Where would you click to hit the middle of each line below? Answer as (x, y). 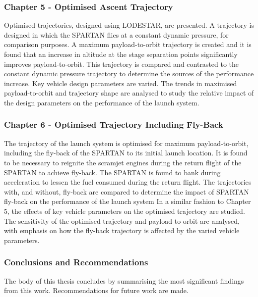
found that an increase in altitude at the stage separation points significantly (121, 54)
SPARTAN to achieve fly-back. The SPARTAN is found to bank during (112, 172)
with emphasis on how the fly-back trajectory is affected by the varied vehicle (122, 230)
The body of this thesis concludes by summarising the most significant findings (124, 280)
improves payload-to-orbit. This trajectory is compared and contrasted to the (122, 64)
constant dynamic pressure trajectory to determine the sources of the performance (129, 74)
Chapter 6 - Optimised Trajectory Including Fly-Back (114, 124)
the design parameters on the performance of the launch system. (102, 102)
